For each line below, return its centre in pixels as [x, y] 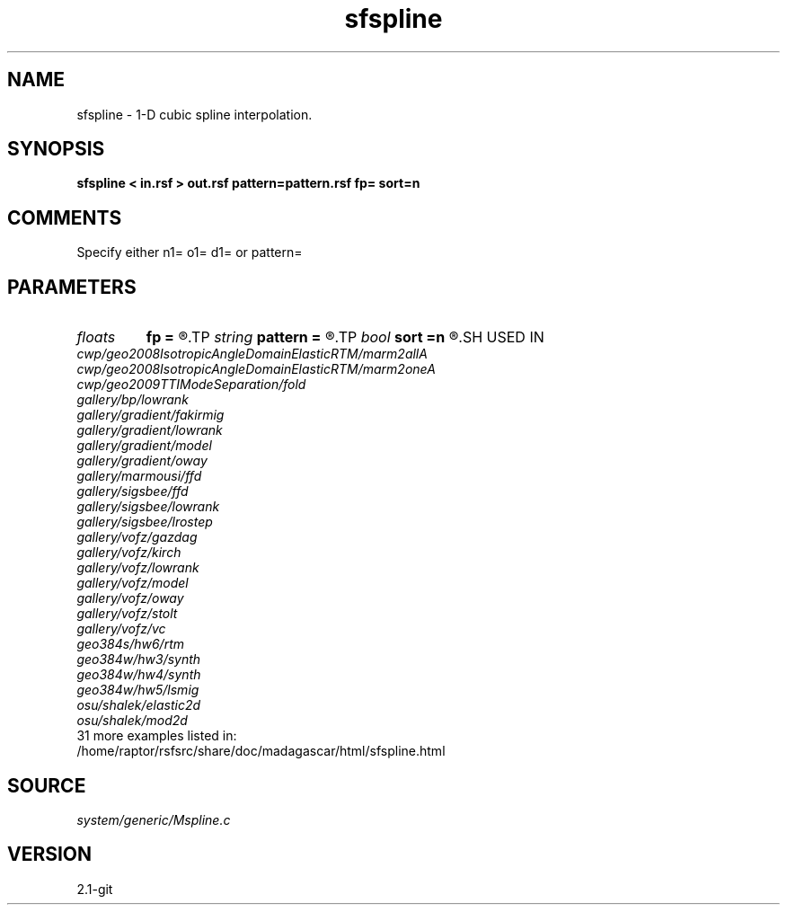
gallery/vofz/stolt [127, 614]
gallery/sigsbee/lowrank [148, 507]
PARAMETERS [72, 287]
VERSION [50, 854]
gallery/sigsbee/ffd [133, 491]
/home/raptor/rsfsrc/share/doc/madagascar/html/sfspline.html [261, 751]
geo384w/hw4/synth [139, 675]
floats [96, 337]
